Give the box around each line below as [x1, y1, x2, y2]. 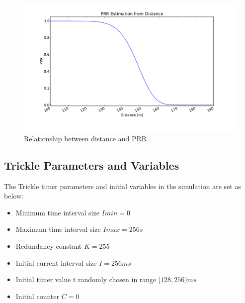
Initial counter [15, 291, 59, 301]
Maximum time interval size [15, 224, 101, 234]
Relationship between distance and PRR [24, 133, 147, 143]
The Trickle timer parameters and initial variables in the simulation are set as [4, 181, 241, 191]
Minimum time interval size [15, 207, 99, 217]
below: [4, 191, 23, 201]
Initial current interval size [15, 257, 97, 268]
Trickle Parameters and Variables [4, 157, 179, 173]
